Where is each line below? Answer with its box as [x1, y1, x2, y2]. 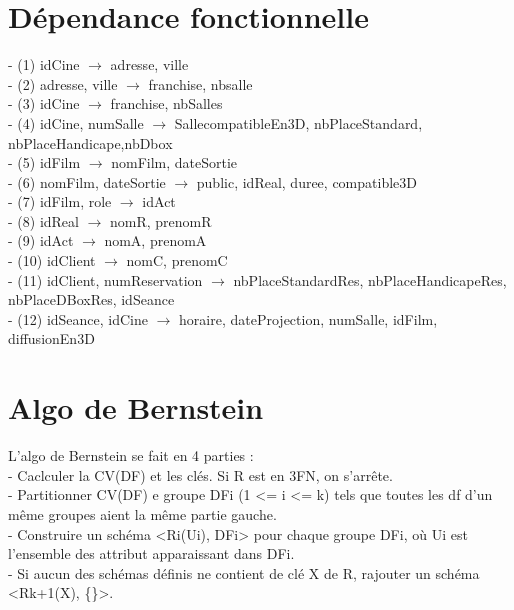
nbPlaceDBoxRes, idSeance [8, 289, 175, 310]
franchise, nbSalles [110, 93, 223, 114]
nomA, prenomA [104, 230, 207, 251]
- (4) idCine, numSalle [8, 112, 144, 133]
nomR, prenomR [110, 210, 212, 231]
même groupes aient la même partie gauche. [8, 503, 277, 524]
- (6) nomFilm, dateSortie [8, 171, 166, 192]
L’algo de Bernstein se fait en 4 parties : [8, 445, 254, 466]
